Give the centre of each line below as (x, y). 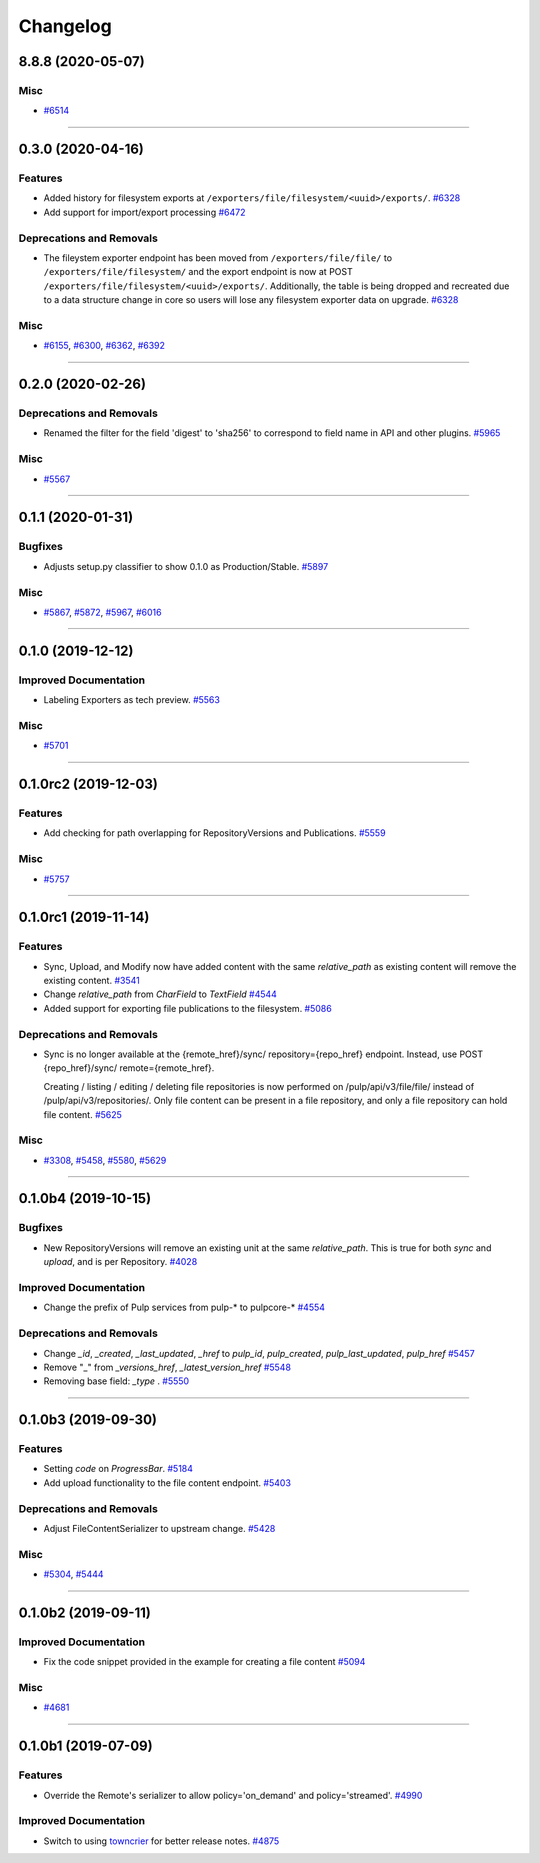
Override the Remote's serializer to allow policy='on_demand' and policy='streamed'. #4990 (233, 1795)
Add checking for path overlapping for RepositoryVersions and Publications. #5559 (214, 833)
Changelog (65, 26)
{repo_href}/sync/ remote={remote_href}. (129, 1068)
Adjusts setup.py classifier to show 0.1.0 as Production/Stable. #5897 (186, 566)
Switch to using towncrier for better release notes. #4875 (161, 1841)
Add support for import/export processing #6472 (144, 212)
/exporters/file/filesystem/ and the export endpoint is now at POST (198, 272)
